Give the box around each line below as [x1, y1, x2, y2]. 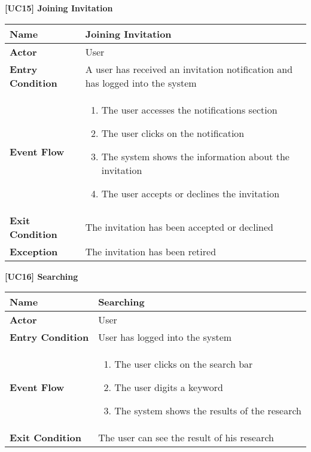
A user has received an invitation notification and [85, 62, 293, 76]
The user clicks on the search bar [114, 357, 253, 371]
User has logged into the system [98, 330, 232, 344]
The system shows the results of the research [114, 404, 301, 418]
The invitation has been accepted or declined [85, 220, 273, 234]
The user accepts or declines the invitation [101, 186, 280, 200]
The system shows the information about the [101, 149, 289, 163]
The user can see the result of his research [98, 430, 275, 445]
